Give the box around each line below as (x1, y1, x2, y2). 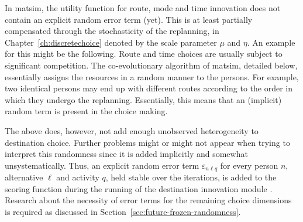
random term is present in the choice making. (5, 105, 168, 117)
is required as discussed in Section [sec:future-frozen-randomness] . (5, 205, 241, 217)
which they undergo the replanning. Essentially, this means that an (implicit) (5, 93, 282, 105)
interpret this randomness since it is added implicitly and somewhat (5, 148, 248, 160)
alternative (5, 171, 43, 183)
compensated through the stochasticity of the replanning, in (5, 25, 219, 37)
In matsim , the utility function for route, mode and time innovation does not (5, 2, 281, 13)
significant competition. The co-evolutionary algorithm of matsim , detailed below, (5, 59, 298, 71)
